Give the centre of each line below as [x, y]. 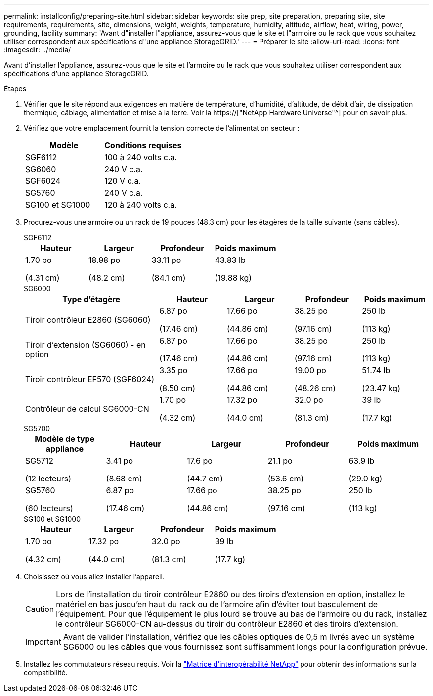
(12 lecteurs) [48, 478]
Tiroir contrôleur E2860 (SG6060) [88, 320]
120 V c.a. [123, 181]
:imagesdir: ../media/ [38, 50]
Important [43, 642]
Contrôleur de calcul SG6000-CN [87, 409]
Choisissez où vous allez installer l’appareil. [94, 577]
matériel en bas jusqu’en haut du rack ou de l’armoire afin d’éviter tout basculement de [217, 604]
